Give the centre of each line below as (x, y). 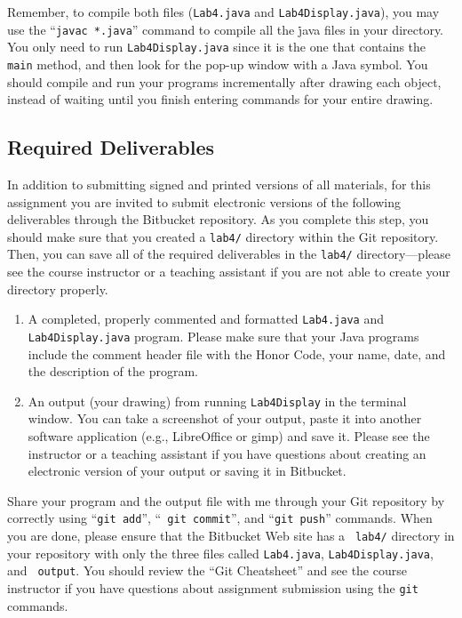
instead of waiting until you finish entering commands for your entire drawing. (220, 99)
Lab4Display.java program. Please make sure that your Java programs (223, 336)
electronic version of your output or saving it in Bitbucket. (187, 471)
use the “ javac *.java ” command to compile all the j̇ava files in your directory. (225, 29)
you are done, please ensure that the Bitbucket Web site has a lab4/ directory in (231, 536)
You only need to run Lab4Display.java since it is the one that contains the (217, 47)
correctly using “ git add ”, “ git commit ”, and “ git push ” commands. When (220, 518)
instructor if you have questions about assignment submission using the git (213, 588)
